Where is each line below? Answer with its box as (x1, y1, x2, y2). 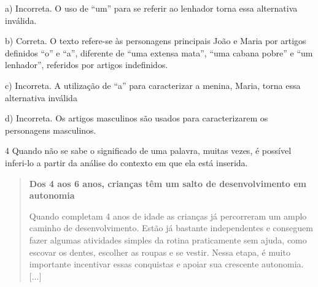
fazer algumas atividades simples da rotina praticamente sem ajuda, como (29, 233, 307, 246)
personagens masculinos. (5, 123, 96, 136)
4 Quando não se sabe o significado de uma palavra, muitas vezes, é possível (5, 144, 292, 157)
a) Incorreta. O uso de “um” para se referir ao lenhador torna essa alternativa (5, 2, 298, 14)
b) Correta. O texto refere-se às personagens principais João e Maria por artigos (5, 34, 306, 47)
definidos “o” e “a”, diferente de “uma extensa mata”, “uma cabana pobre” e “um (5, 46, 313, 59)
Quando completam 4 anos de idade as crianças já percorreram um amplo (29, 209, 307, 222)
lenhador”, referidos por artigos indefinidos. (5, 58, 168, 71)
